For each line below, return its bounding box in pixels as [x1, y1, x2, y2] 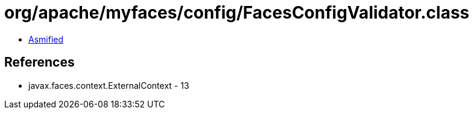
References [4, 55, 75, 70]
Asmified [28, 34, 64, 44]
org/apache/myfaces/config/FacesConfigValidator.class [4, 2, 470, 23]
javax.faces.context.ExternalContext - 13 [28, 80, 189, 91]
